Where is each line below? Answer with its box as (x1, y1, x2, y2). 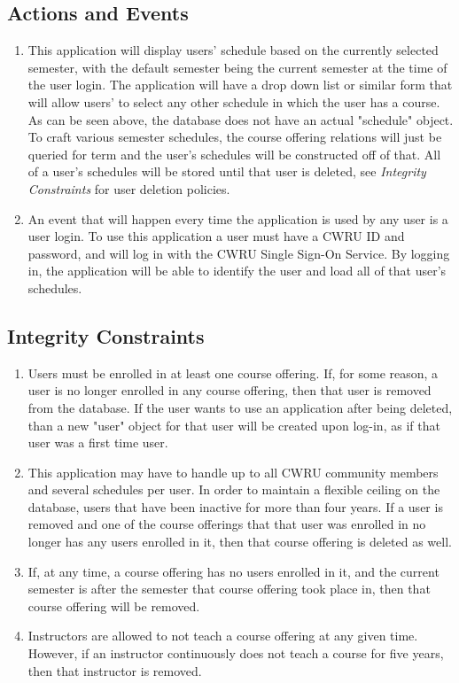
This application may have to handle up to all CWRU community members (27, 462, 439, 481)
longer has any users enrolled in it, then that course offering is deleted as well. (27, 532, 452, 551)
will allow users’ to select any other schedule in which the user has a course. (27, 92, 440, 111)
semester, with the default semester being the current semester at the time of (27, 58, 447, 76)
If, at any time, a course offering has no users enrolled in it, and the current (27, 562, 440, 580)
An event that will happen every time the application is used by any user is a (27, 209, 448, 228)
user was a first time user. (27, 433, 168, 452)
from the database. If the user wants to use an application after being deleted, (27, 398, 453, 416)
